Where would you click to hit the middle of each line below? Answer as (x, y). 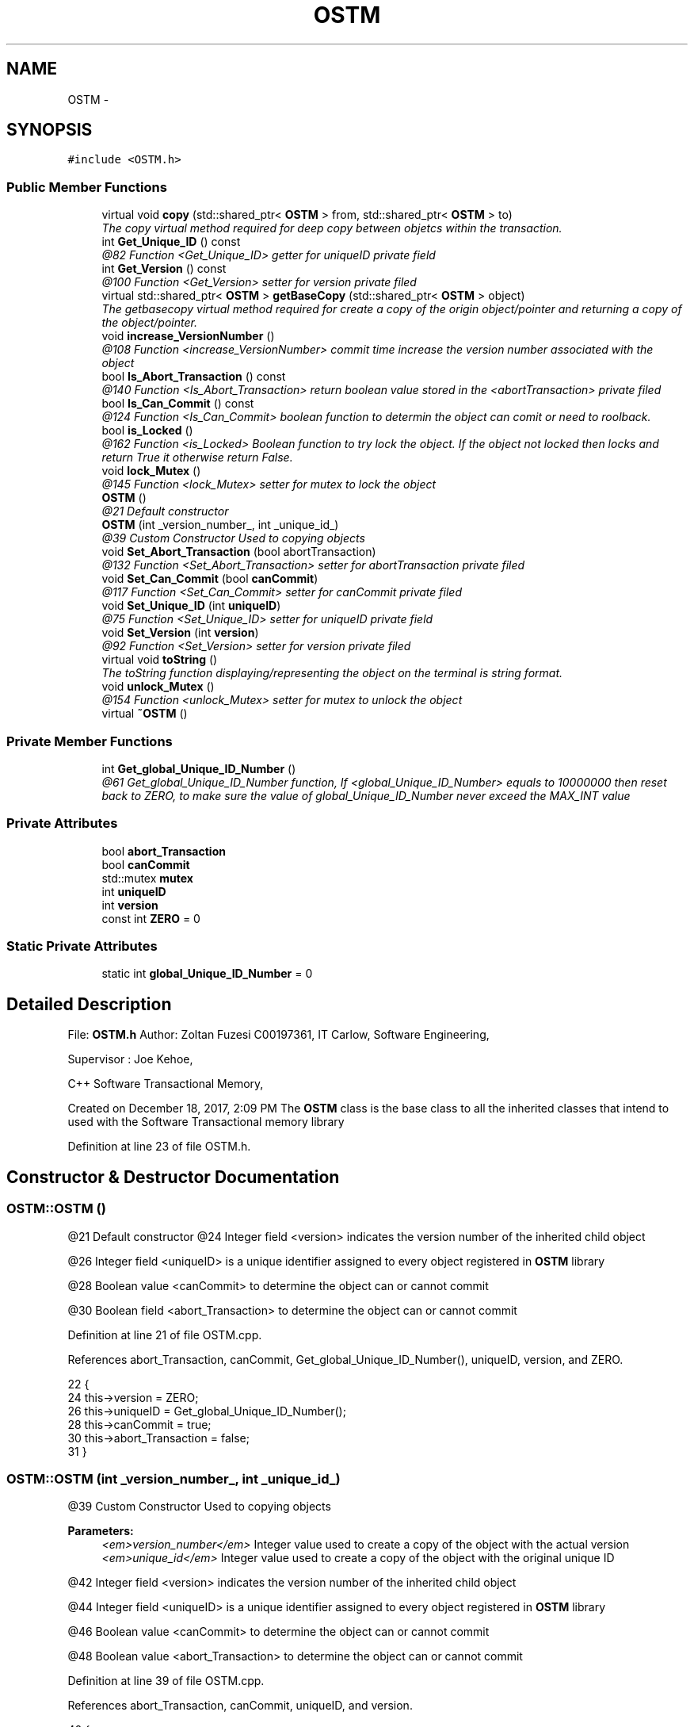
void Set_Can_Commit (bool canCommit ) (210, 579)
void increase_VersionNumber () (188, 336)
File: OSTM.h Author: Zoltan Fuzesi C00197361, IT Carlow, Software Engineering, (278, 1035)
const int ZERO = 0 (151, 918)
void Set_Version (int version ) (180, 633)
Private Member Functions (90, 741)
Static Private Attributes (82, 946)
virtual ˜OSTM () (145, 714)
